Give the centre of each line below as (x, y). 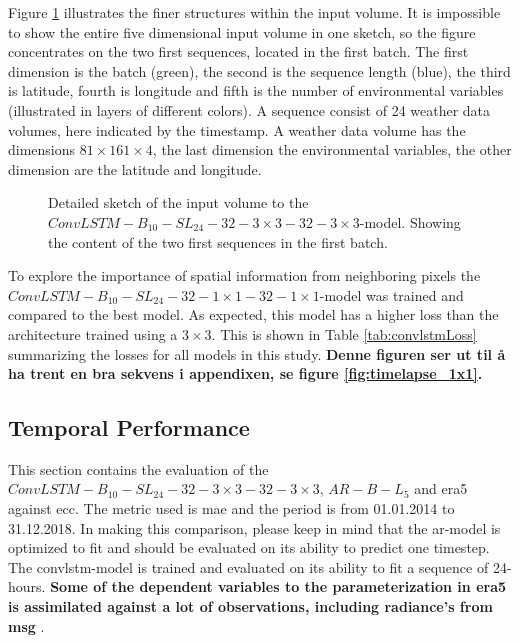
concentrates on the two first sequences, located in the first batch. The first (238, 51)
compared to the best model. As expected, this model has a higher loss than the (253, 314)
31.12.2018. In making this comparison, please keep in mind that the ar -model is (254, 527)
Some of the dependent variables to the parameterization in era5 (278, 586)
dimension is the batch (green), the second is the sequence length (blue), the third (259, 70)
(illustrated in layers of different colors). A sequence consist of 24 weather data (249, 109)
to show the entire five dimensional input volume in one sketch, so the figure (242, 31)
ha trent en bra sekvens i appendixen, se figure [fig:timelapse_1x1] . (245, 373)
